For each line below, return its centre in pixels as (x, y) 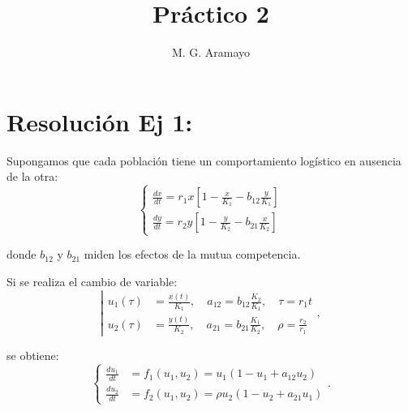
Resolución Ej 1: (100, 121)
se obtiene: (33, 355)
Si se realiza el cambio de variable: (92, 281)
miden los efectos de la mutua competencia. (192, 254)
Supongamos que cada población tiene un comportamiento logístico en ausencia (204, 160)
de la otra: (32, 176)
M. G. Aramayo (211, 52)
